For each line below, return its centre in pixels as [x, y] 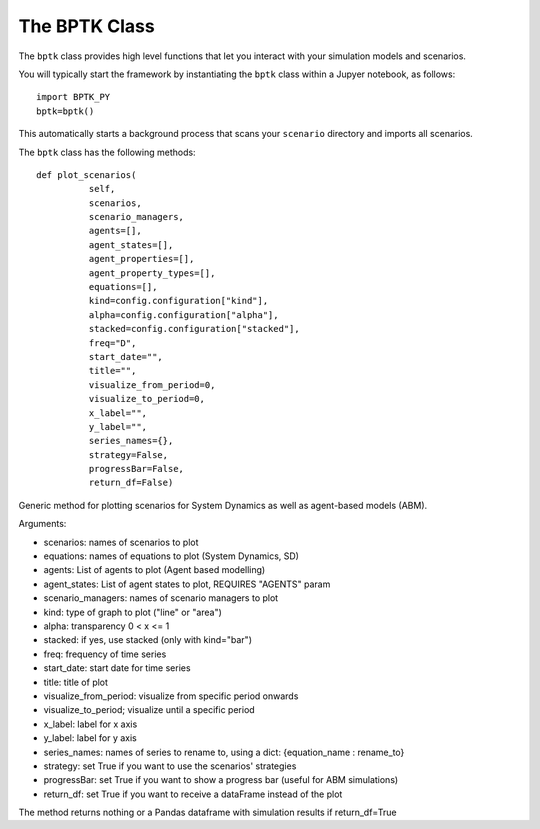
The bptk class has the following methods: [107, 152]
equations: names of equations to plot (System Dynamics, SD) [171, 556]
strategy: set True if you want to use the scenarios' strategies [170, 766]
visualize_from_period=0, [152, 384]
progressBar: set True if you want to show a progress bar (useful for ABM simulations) [221, 780]
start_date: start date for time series [117, 668]
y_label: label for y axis [90, 738]
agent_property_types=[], [152, 273]
